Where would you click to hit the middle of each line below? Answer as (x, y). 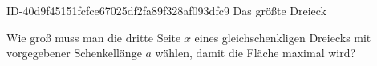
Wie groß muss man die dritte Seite (94, 37)
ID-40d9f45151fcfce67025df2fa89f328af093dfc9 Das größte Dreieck (166, 10)
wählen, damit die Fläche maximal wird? (255, 53)
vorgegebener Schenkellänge (74, 53)
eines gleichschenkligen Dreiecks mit (283, 37)
